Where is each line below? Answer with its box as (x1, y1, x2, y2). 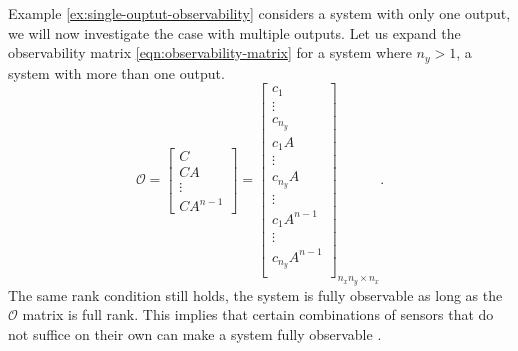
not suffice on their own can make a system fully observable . (8, 323, 382, 344)
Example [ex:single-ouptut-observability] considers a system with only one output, (8, 3, 511, 23)
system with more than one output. (8, 62, 225, 83)
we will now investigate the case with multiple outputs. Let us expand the (8, 22, 461, 43)
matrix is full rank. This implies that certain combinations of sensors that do (22, 304, 494, 325)
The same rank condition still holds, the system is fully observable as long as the (8, 284, 503, 305)
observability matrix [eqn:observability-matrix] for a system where (8, 42, 412, 63)
